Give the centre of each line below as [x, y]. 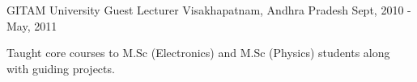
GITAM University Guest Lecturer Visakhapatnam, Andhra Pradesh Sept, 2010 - [209, 10]
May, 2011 [32, 25]
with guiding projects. [61, 68]
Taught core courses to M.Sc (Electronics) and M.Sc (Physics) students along [198, 53]
